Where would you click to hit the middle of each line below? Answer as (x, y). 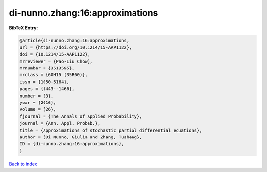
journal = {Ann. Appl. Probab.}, (60, 123)
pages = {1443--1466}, (47, 89)
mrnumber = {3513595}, (47, 68)
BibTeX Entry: (23, 28)
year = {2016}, (38, 103)
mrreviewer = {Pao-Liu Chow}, (56, 61)
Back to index (23, 164)
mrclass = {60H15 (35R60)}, (53, 75)
